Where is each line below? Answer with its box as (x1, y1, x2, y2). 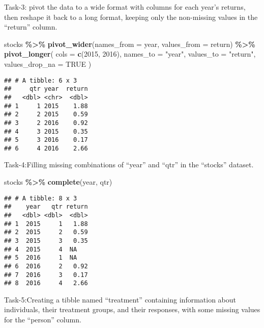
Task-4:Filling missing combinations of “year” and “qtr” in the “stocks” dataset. (4, 159, 254, 170)
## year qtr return (4, 203, 88, 211)
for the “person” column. (4, 314, 81, 325)
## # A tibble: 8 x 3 (4, 194, 77, 202)
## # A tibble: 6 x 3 (4, 77, 77, 84)
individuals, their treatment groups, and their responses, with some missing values (4, 304, 260, 315)
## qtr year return (4, 85, 88, 93)
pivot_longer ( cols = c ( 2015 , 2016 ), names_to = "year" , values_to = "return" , (4, 48, 256, 59)
